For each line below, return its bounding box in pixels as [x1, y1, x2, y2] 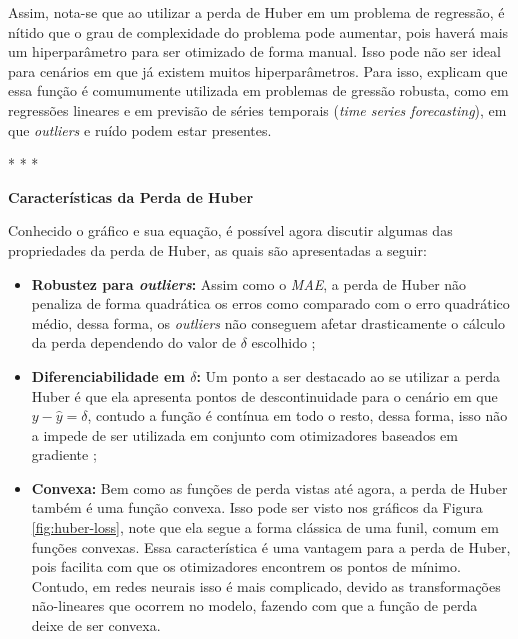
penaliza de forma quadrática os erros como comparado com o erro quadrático [31, 293, 510, 314]
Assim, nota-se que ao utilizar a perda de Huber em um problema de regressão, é [8, 2, 505, 22]
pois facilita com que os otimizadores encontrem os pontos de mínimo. [31, 556, 461, 577]
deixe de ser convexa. [31, 615, 161, 636]
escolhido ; [251, 332, 316, 353]
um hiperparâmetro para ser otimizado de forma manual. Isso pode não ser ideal [8, 41, 501, 62]
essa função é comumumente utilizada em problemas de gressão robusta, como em [8, 80, 509, 101]
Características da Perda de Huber [8, 186, 254, 207]
